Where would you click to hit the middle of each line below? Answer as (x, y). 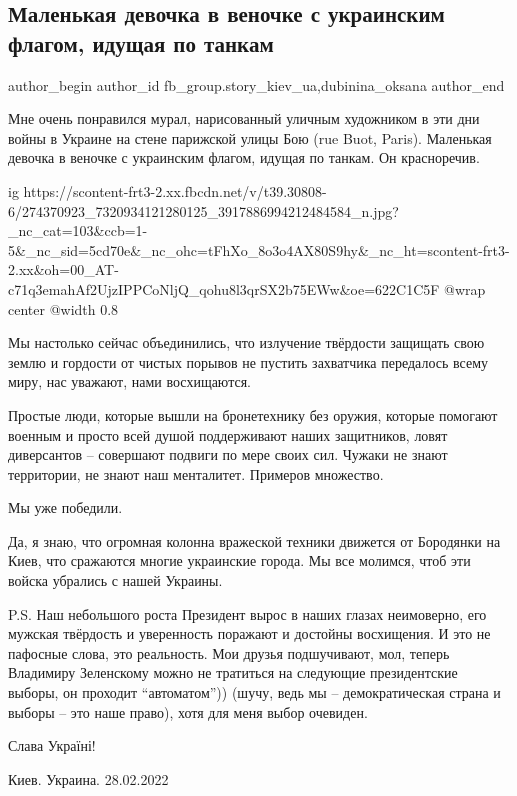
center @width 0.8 (63, 308)
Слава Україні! (52, 745)
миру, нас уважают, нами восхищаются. (129, 381)
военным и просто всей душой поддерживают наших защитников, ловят (228, 434)
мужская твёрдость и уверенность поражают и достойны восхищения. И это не (249, 633)
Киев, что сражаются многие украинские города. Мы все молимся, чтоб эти (239, 560)
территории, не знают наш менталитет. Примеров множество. (196, 473)
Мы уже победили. (65, 507)
